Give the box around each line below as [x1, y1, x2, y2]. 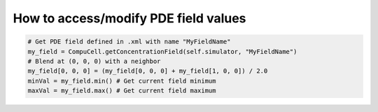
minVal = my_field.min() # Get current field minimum [27, 77, 216, 85]
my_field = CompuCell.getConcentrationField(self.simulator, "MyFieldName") [27, 48, 297, 55]
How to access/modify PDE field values [13, 10, 246, 26]
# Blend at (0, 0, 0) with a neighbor [27, 57, 161, 65]
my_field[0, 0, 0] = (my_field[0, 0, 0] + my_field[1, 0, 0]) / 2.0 [27, 67, 268, 75]
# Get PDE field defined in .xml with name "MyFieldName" [27, 38, 231, 45]
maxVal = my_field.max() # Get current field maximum [27, 87, 216, 94]
